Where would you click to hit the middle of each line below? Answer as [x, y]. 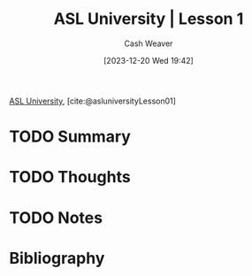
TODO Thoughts [70, 177]
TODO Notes [56, 218]
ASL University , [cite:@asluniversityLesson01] [93, 101]
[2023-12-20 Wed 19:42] [149, 60]
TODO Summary [70, 137]
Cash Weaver [149, 43]
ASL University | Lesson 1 [149, 19]
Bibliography [57, 258]
